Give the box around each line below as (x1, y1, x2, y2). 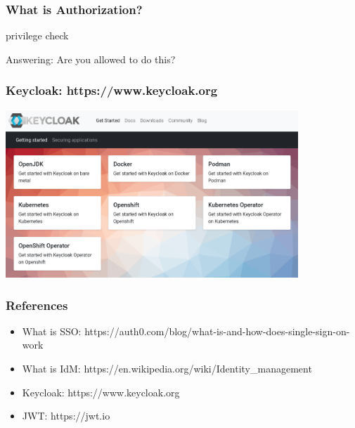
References (6, 296, 68, 313)
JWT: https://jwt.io (22, 408, 110, 423)
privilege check (6, 28, 69, 43)
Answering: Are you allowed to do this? (6, 51, 176, 66)
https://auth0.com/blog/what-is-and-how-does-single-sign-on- (84, 323, 350, 338)
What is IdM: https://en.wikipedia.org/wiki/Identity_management (22, 361, 312, 376)
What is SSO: (22, 323, 82, 338)
